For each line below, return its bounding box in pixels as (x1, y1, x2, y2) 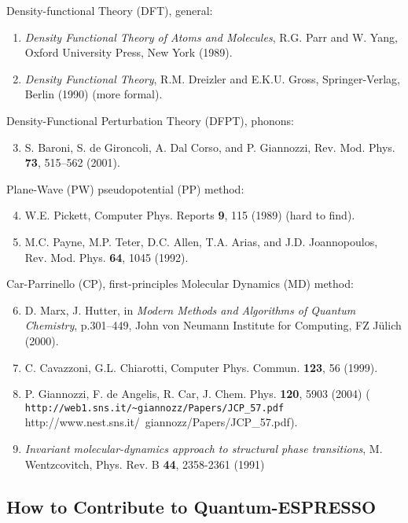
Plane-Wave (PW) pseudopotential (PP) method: (6, 180, 244, 197)
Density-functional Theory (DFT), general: (6, 2, 213, 18)
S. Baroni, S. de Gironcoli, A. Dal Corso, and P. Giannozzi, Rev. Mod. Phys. (24, 138, 395, 155)
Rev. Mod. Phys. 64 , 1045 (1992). (24, 249, 189, 265)
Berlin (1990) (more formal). (24, 86, 163, 102)
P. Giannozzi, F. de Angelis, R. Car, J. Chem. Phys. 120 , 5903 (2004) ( (24, 385, 370, 402)
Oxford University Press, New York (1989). (24, 44, 233, 61)
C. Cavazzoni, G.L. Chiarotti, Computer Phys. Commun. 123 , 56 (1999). (24, 359, 378, 375)
